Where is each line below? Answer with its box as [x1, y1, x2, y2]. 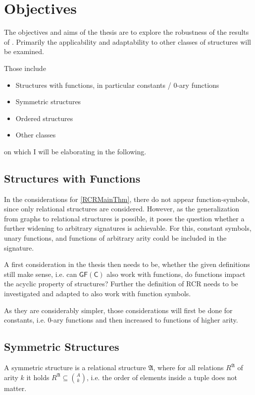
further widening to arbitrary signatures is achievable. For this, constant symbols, [4, 223, 252, 233]
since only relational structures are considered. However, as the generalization [4, 203, 240, 214]
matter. [4, 383, 27, 393]
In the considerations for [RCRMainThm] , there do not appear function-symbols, [4, 194, 250, 204]
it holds [26, 372, 50, 382]
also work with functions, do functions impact [106, 268, 246, 279]
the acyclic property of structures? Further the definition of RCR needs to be [4, 278, 238, 289]
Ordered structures [15, 113, 73, 123]
